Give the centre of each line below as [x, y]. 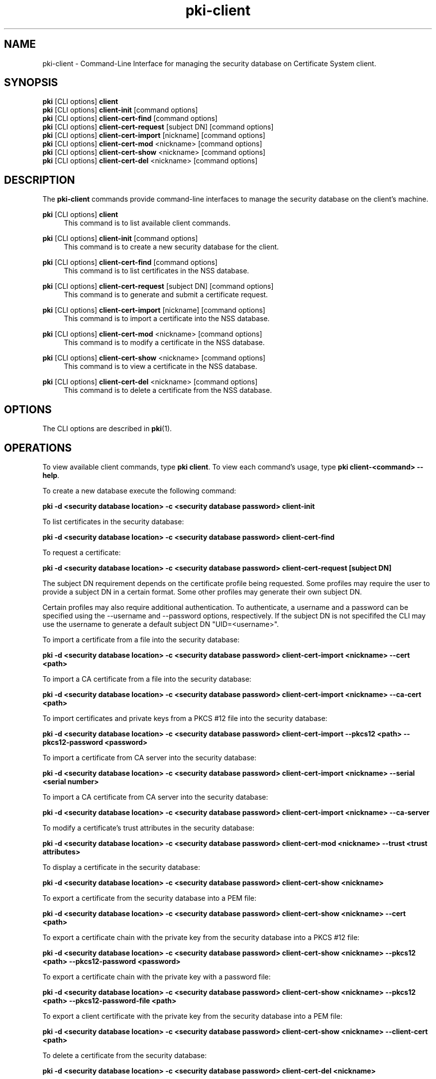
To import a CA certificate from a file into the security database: [147, 679]
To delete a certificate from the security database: [125, 1055]
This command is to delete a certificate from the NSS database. [168, 390]
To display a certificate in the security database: [121, 867]
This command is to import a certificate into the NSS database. [167, 319]
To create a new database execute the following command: [139, 490]
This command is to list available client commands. [147, 223]
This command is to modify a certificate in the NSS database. [164, 343]
